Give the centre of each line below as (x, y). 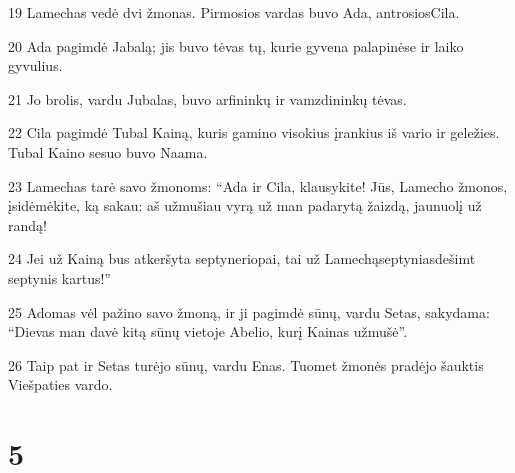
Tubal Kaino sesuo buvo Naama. (108, 151)
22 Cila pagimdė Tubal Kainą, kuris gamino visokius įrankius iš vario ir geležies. (254, 132)
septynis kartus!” (59, 277)
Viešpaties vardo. (60, 384)
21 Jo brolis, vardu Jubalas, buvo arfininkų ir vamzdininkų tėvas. (207, 98)
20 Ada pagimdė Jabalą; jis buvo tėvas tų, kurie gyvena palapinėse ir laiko (236, 45)
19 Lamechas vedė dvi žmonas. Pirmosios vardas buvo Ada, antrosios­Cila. (234, 12)
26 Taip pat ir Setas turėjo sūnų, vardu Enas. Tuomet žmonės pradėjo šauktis (246, 364)
